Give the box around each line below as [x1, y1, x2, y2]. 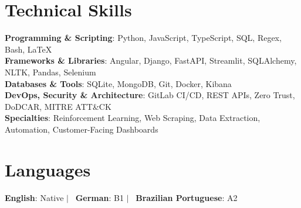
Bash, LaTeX [5, 43, 52, 55]
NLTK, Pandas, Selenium [5, 65, 96, 78]
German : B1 [75, 191, 124, 203]
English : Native [5, 191, 64, 203]
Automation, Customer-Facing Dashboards [5, 123, 158, 135]
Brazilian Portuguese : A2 [136, 191, 238, 203]
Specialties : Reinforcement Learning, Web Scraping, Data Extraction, [5, 112, 261, 124]
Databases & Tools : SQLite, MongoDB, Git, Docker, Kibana [5, 77, 232, 89]
